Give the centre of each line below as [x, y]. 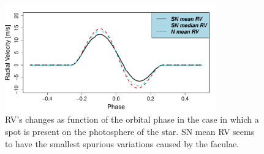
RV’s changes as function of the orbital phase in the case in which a [132, 119]
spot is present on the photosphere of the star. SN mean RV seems [130, 131]
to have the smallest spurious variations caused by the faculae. [122, 143]
